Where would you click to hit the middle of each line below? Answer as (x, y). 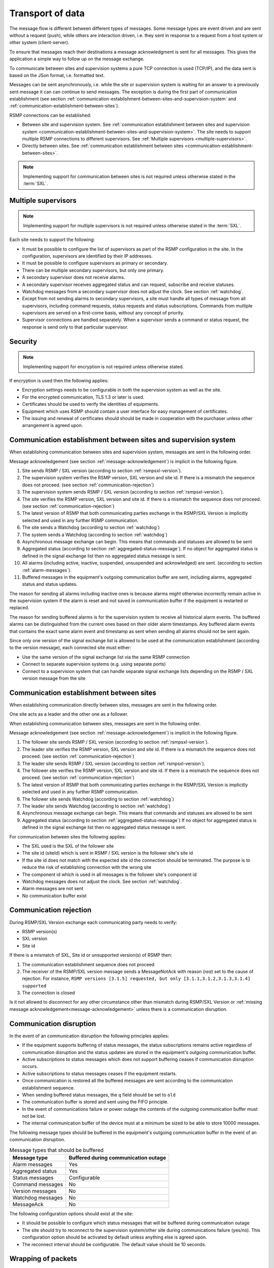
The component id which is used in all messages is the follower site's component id (109, 874)
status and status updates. (50, 584)
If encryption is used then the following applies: (59, 381)
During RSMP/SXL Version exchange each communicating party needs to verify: (93, 922)
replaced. (19, 608)
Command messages (38, 1184)
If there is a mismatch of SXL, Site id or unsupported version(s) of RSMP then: (91, 955)
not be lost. (34, 1116)
